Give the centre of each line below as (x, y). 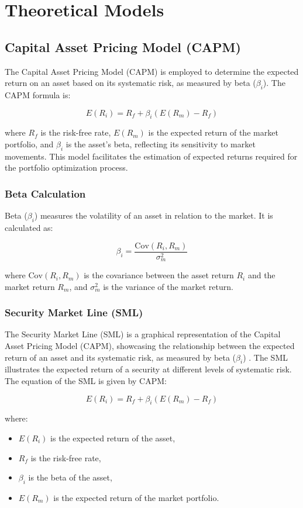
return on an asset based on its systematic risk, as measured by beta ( (130, 83)
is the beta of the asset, (70, 477)
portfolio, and (29, 144)
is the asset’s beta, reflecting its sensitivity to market (161, 144)
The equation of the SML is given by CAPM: (86, 381)
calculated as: (29, 227)
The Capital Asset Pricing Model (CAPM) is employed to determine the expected (152, 71)
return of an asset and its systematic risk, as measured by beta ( (120, 357)
